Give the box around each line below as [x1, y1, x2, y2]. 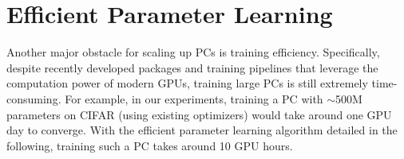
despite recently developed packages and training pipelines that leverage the [6, 59, 378, 76]
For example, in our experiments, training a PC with [65, 90, 323, 107]
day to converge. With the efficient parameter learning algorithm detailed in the [6, 122, 398, 138]
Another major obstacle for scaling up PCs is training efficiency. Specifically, [6, 44, 380, 60]
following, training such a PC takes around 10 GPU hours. [6, 137, 293, 153]
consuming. [6, 90, 61, 107]
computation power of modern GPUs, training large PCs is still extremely [6, 75, 368, 91]
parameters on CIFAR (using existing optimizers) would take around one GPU [6, 106, 392, 122]
